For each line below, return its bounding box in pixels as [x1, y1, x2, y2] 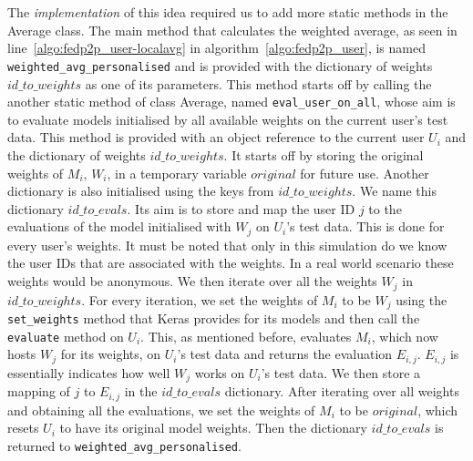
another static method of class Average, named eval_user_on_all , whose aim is [7, 92, 456, 111]
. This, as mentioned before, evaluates [140, 326, 352, 345]
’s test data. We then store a [261, 363, 421, 382]
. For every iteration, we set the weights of [81, 290, 318, 309]
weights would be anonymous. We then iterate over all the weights [7, 271, 377, 291]
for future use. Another [300, 163, 429, 182]
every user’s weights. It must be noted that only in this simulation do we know [7, 235, 447, 254]
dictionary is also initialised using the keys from [7, 181, 274, 200]
